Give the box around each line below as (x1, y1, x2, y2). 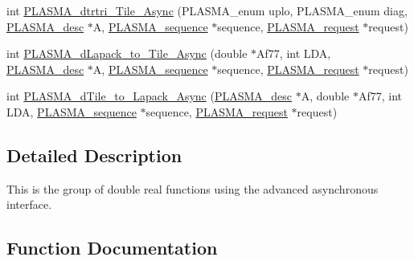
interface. (6, 196, 52, 213)
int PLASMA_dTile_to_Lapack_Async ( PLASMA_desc (6, 88, 293, 104)
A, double (301, 88, 350, 104)
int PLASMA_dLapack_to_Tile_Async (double (6, 45, 248, 62)
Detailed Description (6, 142, 182, 167)
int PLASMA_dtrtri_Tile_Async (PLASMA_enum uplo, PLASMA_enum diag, (6, 2, 408, 18)
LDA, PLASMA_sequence (6, 103, 137, 120)
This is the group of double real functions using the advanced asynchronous (6, 180, 379, 197)
